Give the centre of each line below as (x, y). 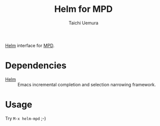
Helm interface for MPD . (30, 45)
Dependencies (36, 66)
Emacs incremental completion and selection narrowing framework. (87, 84)
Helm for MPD (83, 9)
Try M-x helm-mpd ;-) (26, 118)
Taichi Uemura (83, 23)
